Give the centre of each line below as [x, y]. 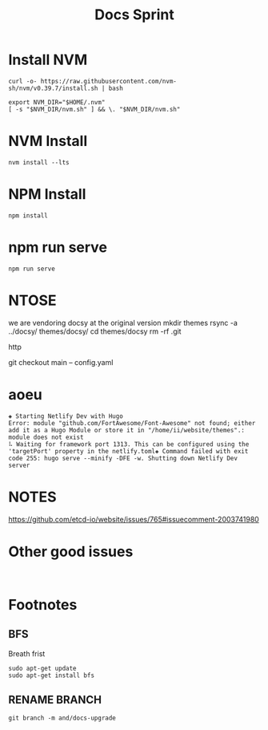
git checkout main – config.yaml [61, 362]
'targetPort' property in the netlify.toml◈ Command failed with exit [128, 451]
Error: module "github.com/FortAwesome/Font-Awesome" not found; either [132, 423]
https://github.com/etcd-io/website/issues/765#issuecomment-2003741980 [134, 519]
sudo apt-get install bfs [51, 675]
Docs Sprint [134, 15]
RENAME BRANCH [55, 700]
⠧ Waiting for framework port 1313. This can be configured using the [129, 444]
